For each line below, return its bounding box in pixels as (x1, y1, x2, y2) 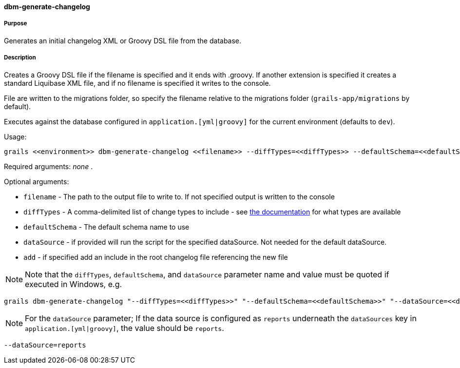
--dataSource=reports (4, 341, 86, 349)
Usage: (4, 132, 27, 141)
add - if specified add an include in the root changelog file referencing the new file (23, 252, 288, 261)
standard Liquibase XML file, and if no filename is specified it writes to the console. (4, 78, 271, 87)
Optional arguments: (4, 177, 69, 186)
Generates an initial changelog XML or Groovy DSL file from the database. (4, 36, 242, 45)
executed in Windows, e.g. (25, 279, 122, 289)
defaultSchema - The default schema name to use (23, 222, 190, 231)
